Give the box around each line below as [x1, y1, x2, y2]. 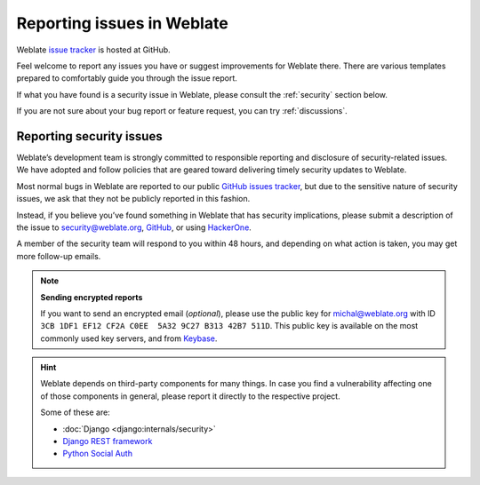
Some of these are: [40, 407, 110, 417]
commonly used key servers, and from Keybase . [40, 333, 218, 344]
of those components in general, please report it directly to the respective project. [40, 391, 341, 402]
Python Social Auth [62, 449, 133, 459]
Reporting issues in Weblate [16, 13, 228, 33]
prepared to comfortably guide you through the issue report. [16, 73, 237, 83]
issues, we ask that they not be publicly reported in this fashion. [16, 194, 251, 204]
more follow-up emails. [16, 250, 101, 261]
